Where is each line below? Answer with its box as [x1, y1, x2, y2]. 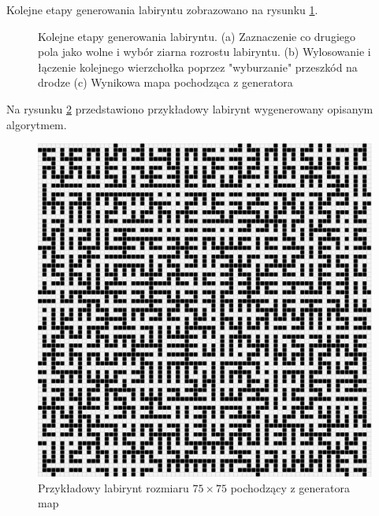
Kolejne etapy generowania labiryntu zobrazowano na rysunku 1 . [6, 2, 318, 17]
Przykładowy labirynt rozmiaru [38, 479, 189, 496]
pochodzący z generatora [230, 479, 350, 496]
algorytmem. [6, 116, 67, 132]
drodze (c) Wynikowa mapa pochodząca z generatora [38, 74, 293, 91]
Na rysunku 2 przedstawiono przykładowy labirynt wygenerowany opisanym [6, 100, 373, 117]
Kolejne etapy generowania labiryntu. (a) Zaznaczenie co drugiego [38, 28, 356, 44]
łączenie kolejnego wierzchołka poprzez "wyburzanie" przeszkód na [38, 58, 358, 75]
